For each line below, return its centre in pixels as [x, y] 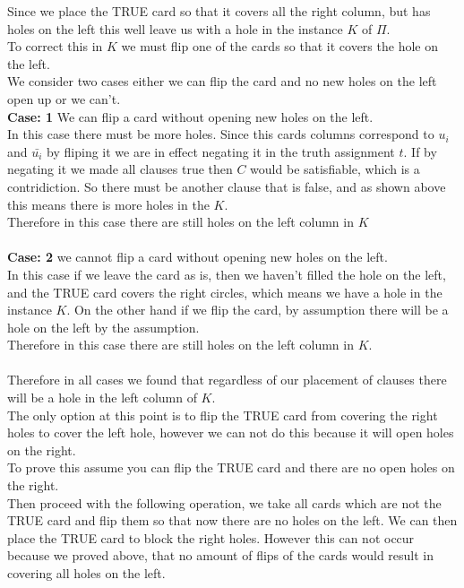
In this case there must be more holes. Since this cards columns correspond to [221, 134]
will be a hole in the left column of [102, 398]
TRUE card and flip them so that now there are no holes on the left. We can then [232, 520]
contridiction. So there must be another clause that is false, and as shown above [227, 186]
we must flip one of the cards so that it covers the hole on [279, 46]
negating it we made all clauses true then [120, 169]
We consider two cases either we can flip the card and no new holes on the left [222, 81]
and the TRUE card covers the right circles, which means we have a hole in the [225, 292]
